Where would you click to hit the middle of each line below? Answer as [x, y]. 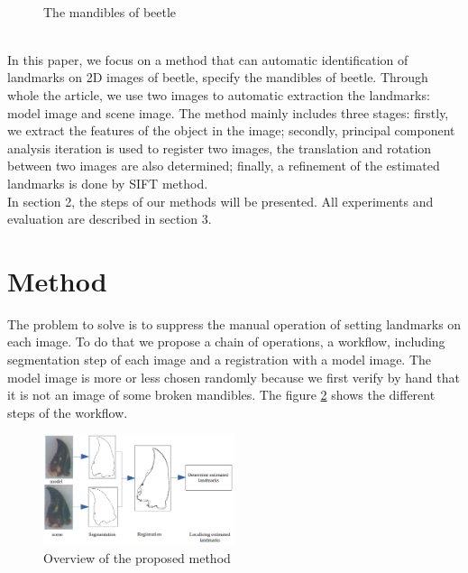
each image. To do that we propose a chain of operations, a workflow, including [226, 342]
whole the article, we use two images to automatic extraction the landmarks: [219, 94]
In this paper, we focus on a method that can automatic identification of [208, 59]
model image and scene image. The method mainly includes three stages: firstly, [228, 112]
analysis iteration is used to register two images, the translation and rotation [220, 148]
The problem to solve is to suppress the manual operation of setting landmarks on [234, 323]
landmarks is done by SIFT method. [108, 183]
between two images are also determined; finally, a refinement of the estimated [224, 166]
